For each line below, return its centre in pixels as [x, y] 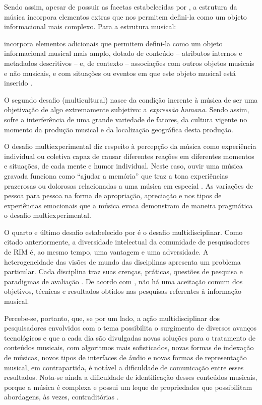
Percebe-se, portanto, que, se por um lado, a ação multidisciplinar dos [112, 318]
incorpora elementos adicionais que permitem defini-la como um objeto [113, 43]
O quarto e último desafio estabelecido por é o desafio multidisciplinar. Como [123, 232]
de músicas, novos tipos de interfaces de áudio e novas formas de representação [125, 357]
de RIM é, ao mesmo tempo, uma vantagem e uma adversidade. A [106, 252]
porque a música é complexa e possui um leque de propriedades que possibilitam [128, 387]
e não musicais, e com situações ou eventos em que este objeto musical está [120, 73]
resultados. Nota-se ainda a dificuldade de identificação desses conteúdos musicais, [131, 377]
